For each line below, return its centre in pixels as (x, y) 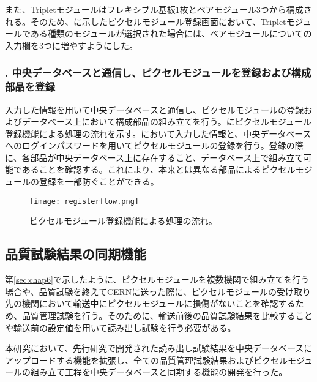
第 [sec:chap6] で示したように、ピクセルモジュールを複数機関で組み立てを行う (157, 279)
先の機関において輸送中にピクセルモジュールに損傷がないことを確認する (150, 303)
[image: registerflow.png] (84, 201)
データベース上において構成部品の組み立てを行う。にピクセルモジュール (166, 122)
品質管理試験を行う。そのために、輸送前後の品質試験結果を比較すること (167, 315)
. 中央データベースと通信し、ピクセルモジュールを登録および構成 (158, 73)
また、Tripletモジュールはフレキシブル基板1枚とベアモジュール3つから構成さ (158, 9)
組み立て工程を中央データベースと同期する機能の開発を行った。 (159, 372)
